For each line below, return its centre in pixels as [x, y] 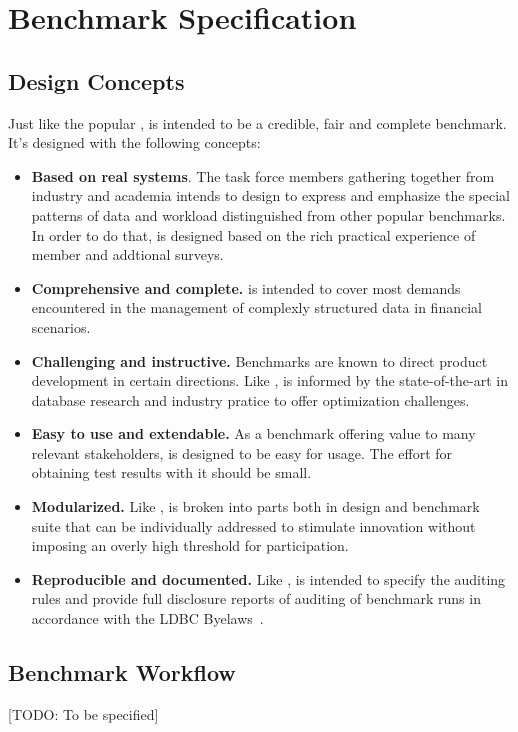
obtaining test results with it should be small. [171, 472]
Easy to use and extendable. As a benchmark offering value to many [253, 433]
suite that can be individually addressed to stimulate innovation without [253, 525]
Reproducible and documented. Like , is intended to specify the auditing [268, 578]
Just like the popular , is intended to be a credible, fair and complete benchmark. [257, 122]
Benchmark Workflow [122, 672]
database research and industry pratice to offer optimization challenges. [250, 399]
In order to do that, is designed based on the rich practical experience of [253, 234]
